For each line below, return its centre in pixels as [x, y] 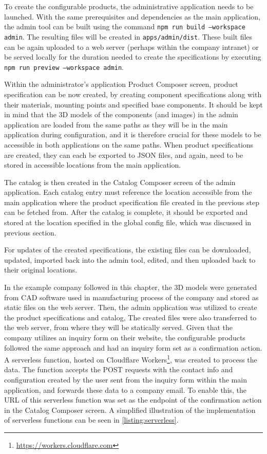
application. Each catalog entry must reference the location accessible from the [128, 192]
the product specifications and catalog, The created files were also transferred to [130, 317]
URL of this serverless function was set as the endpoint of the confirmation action [133, 400]
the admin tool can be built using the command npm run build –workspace [125, 26]
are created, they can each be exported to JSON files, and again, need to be [124, 155]
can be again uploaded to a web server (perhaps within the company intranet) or [131, 47]
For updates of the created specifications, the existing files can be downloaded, [128, 250]
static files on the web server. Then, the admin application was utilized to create [131, 307]
